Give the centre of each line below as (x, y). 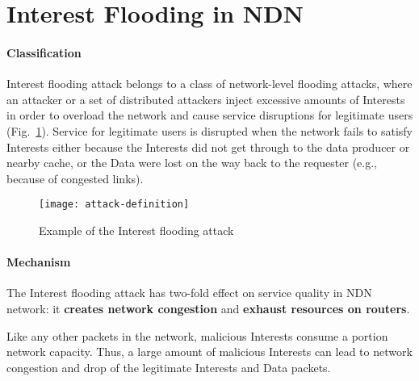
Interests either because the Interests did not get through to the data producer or (208, 147)
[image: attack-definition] (114, 205)
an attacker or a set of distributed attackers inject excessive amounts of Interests (206, 99)
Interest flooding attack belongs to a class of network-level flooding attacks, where (209, 84)
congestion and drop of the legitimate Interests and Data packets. (169, 367)
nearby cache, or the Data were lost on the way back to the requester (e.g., (192, 163)
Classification (44, 52)
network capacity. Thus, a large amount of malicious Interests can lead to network (209, 352)
